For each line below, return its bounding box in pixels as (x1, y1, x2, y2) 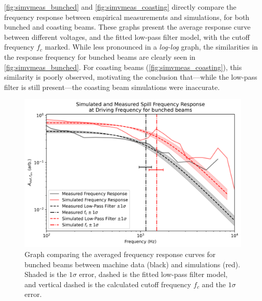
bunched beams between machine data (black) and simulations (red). (25, 259, 241, 269)
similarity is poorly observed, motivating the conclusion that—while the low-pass (4, 72, 257, 82)
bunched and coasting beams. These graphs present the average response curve (4, 21, 251, 32)
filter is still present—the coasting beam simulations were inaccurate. (4, 81, 220, 92)
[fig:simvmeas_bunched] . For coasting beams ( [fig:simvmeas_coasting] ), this (4, 61, 242, 72)
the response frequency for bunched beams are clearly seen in (4, 51, 196, 62)
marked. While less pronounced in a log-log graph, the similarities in (45, 41, 258, 52)
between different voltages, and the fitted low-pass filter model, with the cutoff (4, 31, 250, 42)
